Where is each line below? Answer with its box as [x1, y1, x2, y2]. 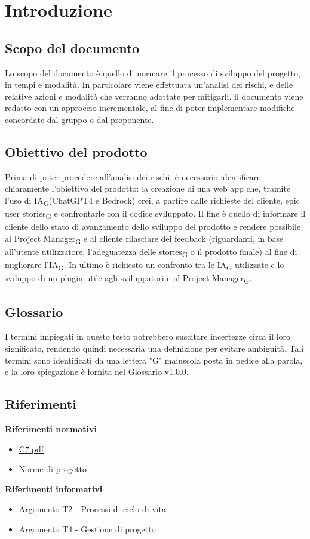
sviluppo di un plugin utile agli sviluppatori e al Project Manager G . [5, 272, 252, 285]
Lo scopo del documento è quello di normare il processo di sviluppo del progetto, [5, 66, 300, 79]
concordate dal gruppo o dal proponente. [5, 113, 154, 125]
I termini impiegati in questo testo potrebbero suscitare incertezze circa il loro [5, 330, 291, 343]
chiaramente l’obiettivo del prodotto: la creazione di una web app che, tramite [5, 182, 291, 195]
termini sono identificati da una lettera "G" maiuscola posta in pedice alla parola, [5, 353, 303, 366]
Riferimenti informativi [5, 482, 103, 495]
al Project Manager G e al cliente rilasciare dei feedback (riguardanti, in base [5, 232, 284, 246]
